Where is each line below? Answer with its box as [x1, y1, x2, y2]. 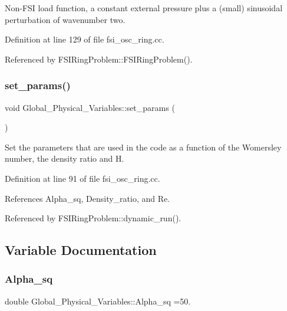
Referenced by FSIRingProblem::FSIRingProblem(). [5, 53, 193, 65]
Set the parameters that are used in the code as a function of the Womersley [5, 140, 282, 153]
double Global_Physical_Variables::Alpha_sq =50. [5, 294, 191, 307]
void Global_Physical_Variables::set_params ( [5, 101, 175, 113]
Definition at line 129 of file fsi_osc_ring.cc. [5, 33, 164, 45]
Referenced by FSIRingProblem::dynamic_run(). [5, 212, 182, 224]
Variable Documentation [5, 241, 157, 259]
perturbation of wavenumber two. [5, 13, 126, 25]
